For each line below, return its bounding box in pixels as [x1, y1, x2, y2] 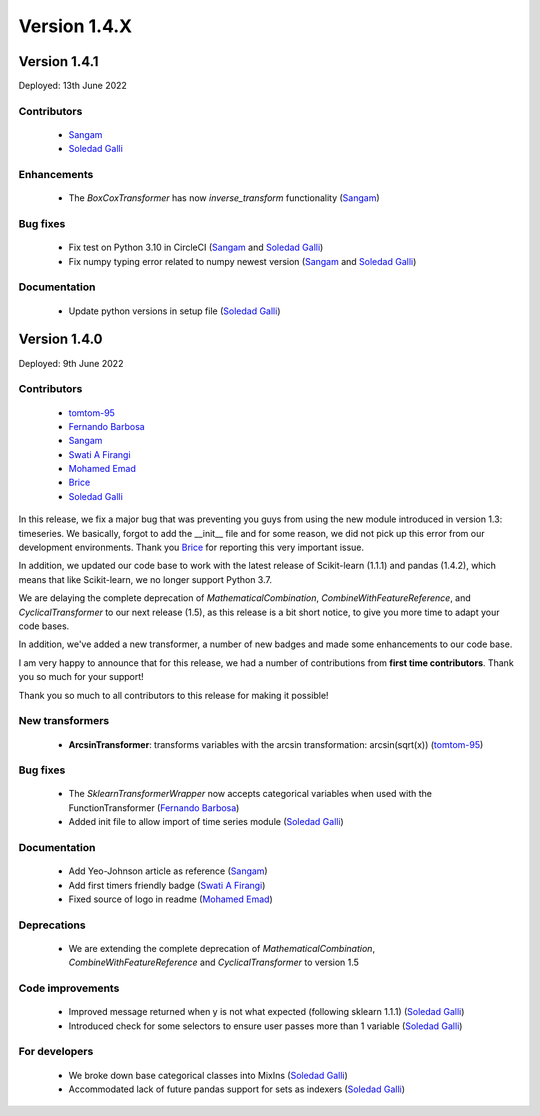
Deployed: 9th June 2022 [18, 357, 124, 369]
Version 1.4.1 [18, 53, 99, 70]
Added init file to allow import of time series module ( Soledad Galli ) [68, 816, 344, 828]
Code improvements [18, 981, 120, 995]
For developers [18, 1045, 94, 1059]
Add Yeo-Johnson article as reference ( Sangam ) [68, 865, 269, 877]
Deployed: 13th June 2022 [18, 80, 127, 92]
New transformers [18, 714, 110, 728]
